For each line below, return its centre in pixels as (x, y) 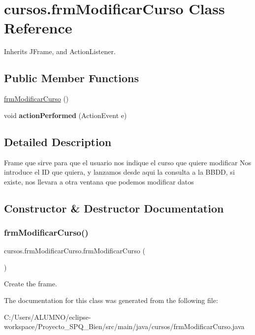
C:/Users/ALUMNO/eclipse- (48, 317)
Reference (38, 28)
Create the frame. (31, 284)
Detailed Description (58, 141)
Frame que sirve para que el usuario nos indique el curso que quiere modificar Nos (128, 162)
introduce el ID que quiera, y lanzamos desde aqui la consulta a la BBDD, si (119, 172)
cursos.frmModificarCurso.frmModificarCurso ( (75, 251)
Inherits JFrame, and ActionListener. (60, 51)
